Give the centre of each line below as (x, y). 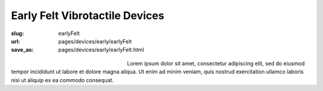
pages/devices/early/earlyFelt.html (101, 50)
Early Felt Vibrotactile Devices (88, 15)
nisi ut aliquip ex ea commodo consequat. (62, 80)
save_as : (22, 50)
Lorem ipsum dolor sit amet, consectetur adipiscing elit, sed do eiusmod (216, 63)
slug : (17, 33)
